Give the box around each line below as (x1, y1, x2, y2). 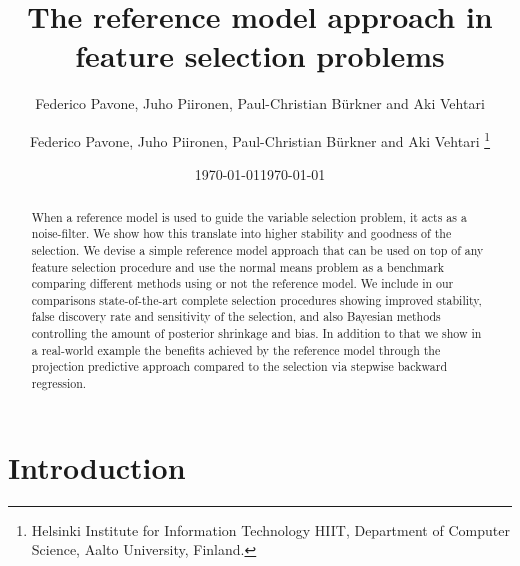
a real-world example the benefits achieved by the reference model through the (31, 341, 441, 358)
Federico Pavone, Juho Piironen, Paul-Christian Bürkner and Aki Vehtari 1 (29, 127, 491, 151)
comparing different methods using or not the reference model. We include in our (31, 275, 454, 292)
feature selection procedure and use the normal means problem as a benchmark (31, 258, 445, 275)
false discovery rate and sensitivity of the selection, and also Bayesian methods (31, 308, 441, 325)
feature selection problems (75, 35, 445, 76)
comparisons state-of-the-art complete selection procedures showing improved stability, (31, 291, 482, 308)
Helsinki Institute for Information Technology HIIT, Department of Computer (31, 519, 510, 540)
